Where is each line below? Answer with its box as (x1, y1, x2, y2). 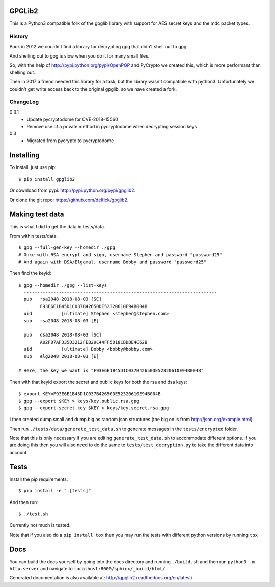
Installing (9, 151, 40, 160)
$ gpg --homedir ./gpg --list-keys (18, 282, 107, 288)
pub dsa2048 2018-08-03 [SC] (23, 332, 102, 338)
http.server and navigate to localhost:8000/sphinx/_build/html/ (9, 566, 166, 571)
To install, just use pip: (9, 164, 57, 171)
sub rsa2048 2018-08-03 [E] (23, 318, 99, 323)
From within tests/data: (9, 233, 58, 239)
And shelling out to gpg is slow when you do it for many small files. (9, 53, 150, 59)
